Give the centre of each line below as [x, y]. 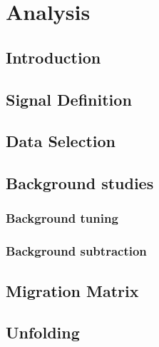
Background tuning [62, 218]
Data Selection [61, 141]
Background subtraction [76, 251]
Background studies [80, 183]
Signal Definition [69, 99]
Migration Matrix [72, 290]
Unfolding [43, 332]
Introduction [53, 57]
